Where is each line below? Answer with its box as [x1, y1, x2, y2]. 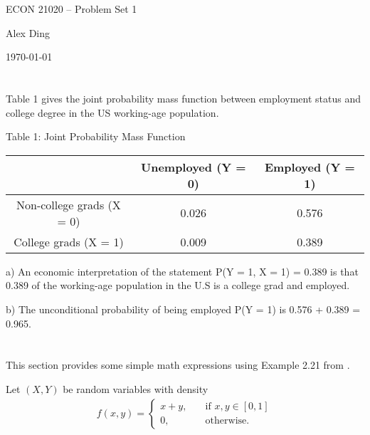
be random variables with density [63, 381, 208, 396]
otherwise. [205, 416, 250, 426]
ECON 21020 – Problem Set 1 [6, 1, 137, 16]
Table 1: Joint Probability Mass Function [6, 129, 186, 144]
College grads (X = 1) [14, 233, 124, 250]
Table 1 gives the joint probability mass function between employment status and [6, 90, 361, 105]
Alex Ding [6, 25, 51, 40]
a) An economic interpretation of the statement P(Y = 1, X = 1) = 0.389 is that [6, 263, 359, 278]
